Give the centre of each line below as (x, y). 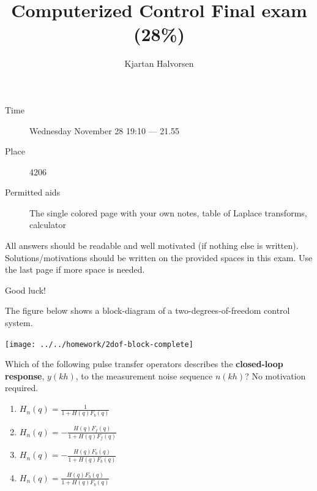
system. (19, 323)
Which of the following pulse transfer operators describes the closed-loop (144, 364)
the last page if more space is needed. (75, 269)
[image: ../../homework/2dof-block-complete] (99, 344)
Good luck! (26, 290)
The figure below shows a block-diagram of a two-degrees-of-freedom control (147, 310)
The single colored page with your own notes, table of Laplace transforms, (168, 212)
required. (22, 388)
